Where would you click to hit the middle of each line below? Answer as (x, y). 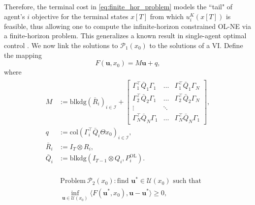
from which (167, 16)
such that (187, 181)
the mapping (23, 55)
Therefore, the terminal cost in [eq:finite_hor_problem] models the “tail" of (118, 6)
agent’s (15, 16)
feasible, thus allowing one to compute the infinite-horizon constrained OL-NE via (127, 26)
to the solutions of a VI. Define (196, 45)
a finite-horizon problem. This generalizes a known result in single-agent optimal (125, 36)
